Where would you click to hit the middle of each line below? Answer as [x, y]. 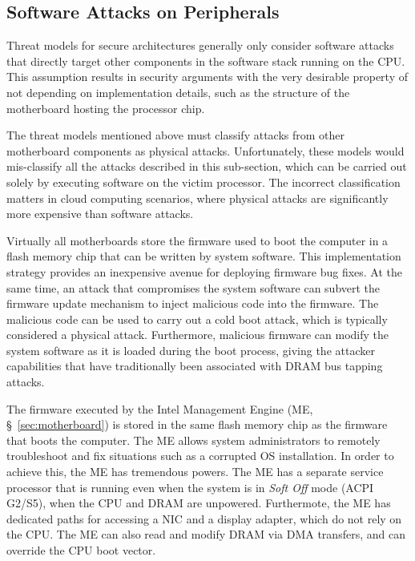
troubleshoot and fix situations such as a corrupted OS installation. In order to [200, 456]
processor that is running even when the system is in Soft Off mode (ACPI [190, 487]
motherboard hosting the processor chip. [106, 108]
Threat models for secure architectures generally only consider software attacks [200, 45]
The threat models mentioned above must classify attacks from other [176, 135]
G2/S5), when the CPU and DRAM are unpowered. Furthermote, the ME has [199, 503]
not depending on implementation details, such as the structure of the [178, 92]
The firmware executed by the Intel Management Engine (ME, [160, 408]
